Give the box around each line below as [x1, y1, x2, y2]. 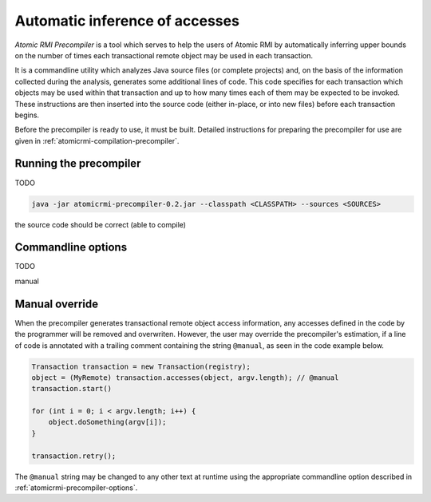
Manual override [14, 297, 99, 310]
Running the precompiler [14, 156, 141, 171]
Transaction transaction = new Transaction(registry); [31, 362, 251, 371]
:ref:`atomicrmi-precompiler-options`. [14, 483, 138, 492]
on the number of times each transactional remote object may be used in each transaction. [14, 50, 314, 60]
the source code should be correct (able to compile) [14, 219, 187, 229]
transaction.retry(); [31, 451, 117, 460]
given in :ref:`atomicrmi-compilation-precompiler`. [14, 136, 180, 145]
